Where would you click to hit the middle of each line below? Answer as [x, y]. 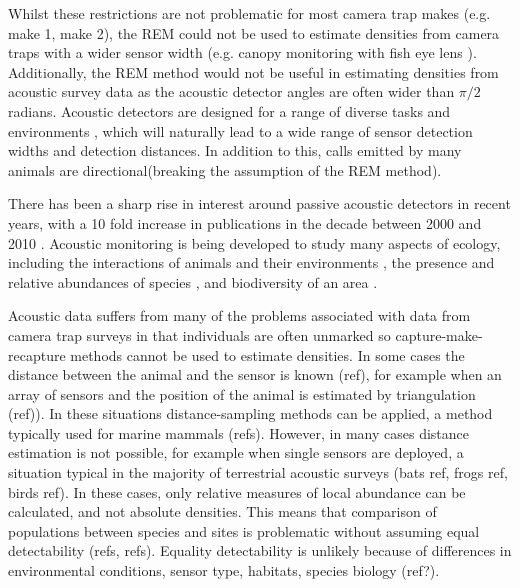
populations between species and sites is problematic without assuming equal [244, 530]
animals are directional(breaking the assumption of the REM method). [225, 169]
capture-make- [439, 334]
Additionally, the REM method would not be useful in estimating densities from [253, 71]
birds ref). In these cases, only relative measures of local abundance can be [237, 491]
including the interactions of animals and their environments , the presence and [251, 262]
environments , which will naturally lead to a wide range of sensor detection [240, 130]
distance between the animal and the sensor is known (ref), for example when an [255, 374]
